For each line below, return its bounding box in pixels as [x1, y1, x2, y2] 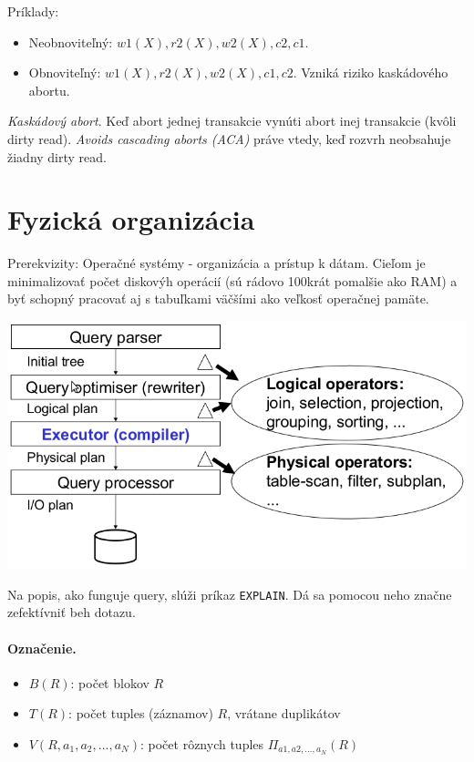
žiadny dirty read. [7, 147, 107, 166]
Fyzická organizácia [7, 201, 255, 238]
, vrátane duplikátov [227, 704, 341, 723]
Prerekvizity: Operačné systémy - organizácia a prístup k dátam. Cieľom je [7, 253, 426, 273]
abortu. [28, 80, 70, 99]
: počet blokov [70, 673, 149, 692]
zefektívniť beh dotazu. [7, 602, 136, 622]
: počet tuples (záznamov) [68, 704, 213, 723]
